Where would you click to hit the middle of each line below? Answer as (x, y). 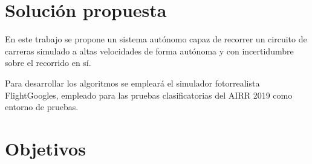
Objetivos (45, 148)
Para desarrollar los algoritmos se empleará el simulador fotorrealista (132, 83)
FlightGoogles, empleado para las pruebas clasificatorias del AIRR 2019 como (149, 95)
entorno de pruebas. (42, 107)
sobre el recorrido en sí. (48, 63)
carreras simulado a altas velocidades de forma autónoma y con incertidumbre (149, 51)
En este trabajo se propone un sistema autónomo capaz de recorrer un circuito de (156, 39)
